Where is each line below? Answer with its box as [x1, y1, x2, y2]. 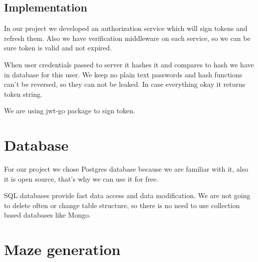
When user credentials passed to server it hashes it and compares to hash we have [4, 59, 254, 69]
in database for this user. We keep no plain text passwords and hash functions [4, 69, 243, 79]
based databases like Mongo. [4, 210, 91, 220]
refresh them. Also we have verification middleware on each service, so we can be [4, 32, 251, 43]
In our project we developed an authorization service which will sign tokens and [4, 23, 248, 33]
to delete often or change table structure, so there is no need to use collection [4, 200, 240, 210]
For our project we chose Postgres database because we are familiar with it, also [4, 164, 249, 174]
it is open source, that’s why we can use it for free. [4, 173, 158, 184]
